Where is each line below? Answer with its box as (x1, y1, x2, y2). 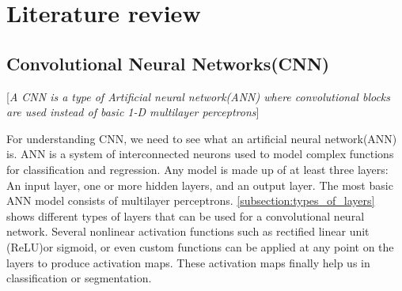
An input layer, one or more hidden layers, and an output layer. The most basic (6, 176, 393, 193)
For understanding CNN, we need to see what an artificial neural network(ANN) (6, 130, 397, 146)
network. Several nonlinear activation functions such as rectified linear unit (6, 223, 370, 240)
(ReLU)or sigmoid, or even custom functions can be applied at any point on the (6, 238, 394, 255)
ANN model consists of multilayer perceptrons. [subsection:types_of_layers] (6, 192, 375, 209)
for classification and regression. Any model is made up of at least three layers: (6, 161, 389, 177)
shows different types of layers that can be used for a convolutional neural (6, 207, 365, 224)
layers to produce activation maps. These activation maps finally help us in (6, 254, 370, 270)
